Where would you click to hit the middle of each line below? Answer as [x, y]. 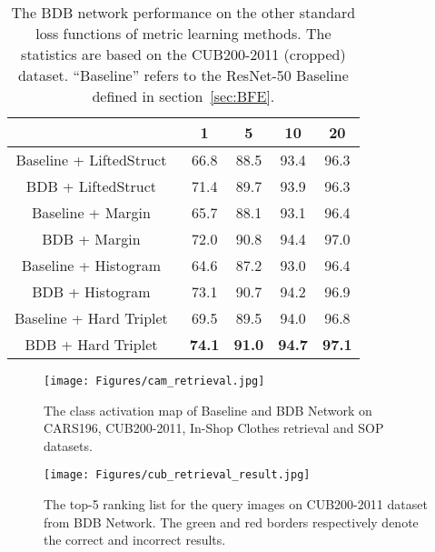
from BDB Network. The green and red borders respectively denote [231, 522]
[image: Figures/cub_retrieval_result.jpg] [177, 475]
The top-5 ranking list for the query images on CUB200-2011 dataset [236, 504]
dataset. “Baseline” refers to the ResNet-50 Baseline [183, 75]
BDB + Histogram [91, 291]
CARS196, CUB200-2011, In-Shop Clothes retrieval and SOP [214, 428]
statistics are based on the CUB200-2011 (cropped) [183, 54]
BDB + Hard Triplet [91, 344]
